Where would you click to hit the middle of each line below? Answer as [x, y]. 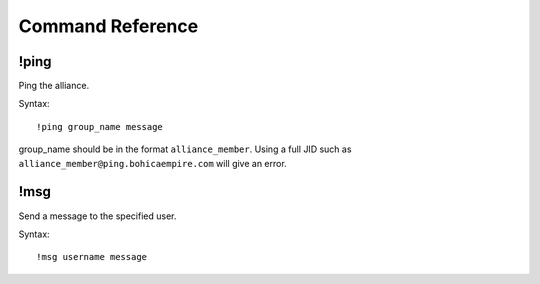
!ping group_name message [100, 126]
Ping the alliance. [54, 86]
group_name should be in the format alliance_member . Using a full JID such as [185, 149]
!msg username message [92, 257]
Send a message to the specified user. [97, 216]
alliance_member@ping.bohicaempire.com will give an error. [152, 163]
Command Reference [108, 26]
